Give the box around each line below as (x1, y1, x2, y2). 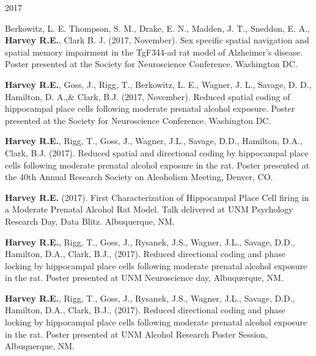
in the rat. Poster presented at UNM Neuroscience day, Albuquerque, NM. (5, 271, 284, 284)
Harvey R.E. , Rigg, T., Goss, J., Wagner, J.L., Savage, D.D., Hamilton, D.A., (5, 134, 303, 147)
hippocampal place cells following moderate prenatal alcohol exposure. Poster (5, 102, 295, 115)
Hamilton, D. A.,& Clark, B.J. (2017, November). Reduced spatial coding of (5, 90, 290, 103)
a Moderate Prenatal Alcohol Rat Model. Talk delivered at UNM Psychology (5, 203, 293, 216)
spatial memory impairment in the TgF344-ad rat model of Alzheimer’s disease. (5, 45, 303, 58)
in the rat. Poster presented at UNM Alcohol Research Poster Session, (5, 327, 268, 340)
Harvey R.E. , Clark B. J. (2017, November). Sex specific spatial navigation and (5, 34, 309, 46)
